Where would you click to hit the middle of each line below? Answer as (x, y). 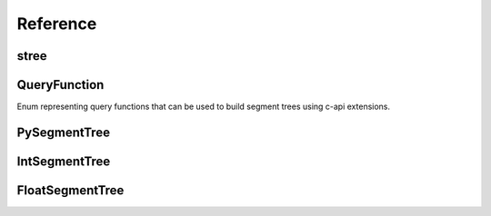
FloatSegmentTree (70, 190)
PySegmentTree (64, 132)
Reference (57, 24)
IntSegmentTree (64, 161)
